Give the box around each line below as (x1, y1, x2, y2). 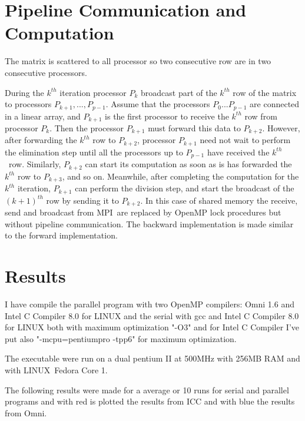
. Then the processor (49, 122, 124, 134)
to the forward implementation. (5, 229, 118, 241)
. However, (262, 122, 300, 134)
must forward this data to (148, 122, 241, 134)
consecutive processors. (5, 66, 87, 78)
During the (5, 86, 44, 98)
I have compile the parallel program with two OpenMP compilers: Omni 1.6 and (5, 298, 294, 310)
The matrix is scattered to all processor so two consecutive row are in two (5, 55, 271, 67)
